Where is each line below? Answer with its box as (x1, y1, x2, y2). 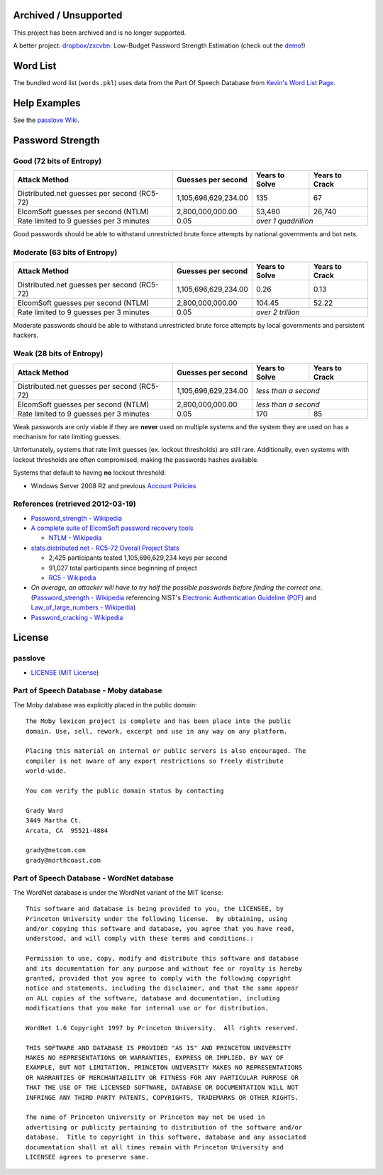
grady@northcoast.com (26, 856, 101, 864)
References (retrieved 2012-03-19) (13, 499, 136, 509)
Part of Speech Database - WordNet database (13, 873, 174, 883)
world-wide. (26, 767, 67, 775)
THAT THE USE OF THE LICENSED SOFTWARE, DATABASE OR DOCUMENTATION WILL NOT (26, 1083, 299, 1092)
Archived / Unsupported (13, 9, 123, 21)
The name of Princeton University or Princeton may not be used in (26, 1113, 265, 1121)
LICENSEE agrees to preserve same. (26, 1153, 150, 1161)
